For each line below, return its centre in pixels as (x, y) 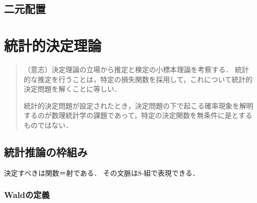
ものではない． (48, 125)
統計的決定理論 (53, 45)
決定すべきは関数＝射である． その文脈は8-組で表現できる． (102, 172)
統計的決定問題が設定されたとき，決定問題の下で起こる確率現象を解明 (138, 105)
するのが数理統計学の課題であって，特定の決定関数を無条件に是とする (138, 115)
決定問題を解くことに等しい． (72, 89)
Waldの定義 (27, 195)
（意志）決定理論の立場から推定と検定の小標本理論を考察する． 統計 (136, 69)
